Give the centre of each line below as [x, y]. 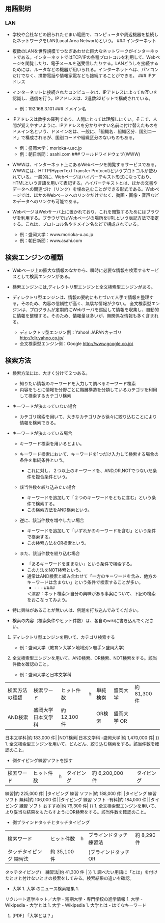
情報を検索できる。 [39, 423]
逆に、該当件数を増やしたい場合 [52, 520]
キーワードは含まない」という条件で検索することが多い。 [85, 582]
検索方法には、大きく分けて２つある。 [51, 373]
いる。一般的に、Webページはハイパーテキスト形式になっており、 [87, 177]
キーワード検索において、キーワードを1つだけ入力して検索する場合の [89, 454]
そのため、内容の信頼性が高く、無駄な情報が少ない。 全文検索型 [86, 303]
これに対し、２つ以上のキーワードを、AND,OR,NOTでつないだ [90, 471]
